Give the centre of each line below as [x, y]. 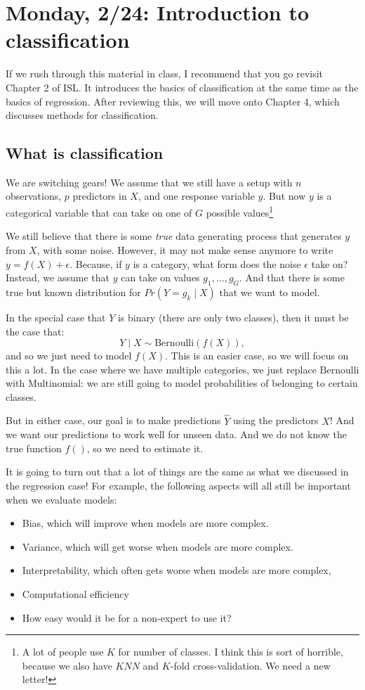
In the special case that [56, 317]
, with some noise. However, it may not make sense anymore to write [185, 249]
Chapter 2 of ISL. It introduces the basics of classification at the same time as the [182, 87]
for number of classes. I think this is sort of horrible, [231, 652]
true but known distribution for [73, 292]
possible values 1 [240, 211]
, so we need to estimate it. [145, 448]
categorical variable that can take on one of [99, 212]
